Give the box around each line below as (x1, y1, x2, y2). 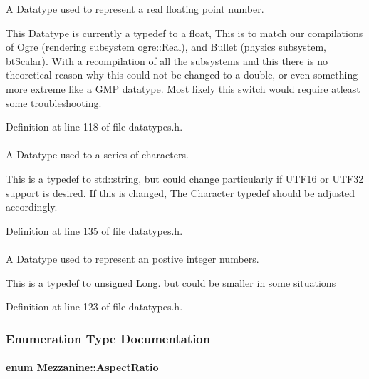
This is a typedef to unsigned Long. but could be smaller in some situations (6, 275, 336, 290)
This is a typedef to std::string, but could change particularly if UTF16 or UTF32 (6, 171, 364, 186)
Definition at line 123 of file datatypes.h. (6, 299, 183, 314)
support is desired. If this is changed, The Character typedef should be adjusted (6, 185, 355, 200)
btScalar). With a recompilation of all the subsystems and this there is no (6, 53, 328, 68)
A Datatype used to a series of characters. (6, 147, 189, 162)
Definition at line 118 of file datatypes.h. (6, 119, 183, 134)
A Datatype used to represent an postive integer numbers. (6, 251, 259, 266)
